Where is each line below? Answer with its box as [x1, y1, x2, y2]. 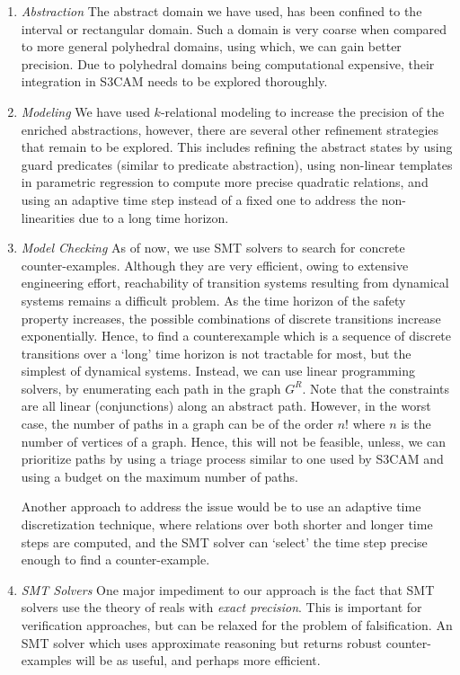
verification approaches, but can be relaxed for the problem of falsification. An [21, 616, 453, 634]
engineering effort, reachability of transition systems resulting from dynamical [21, 273, 449, 292]
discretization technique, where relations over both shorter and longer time [21, 515, 433, 534]
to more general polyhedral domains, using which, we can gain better [21, 37, 402, 56]
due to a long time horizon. [78, 208, 229, 226]
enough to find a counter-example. [21, 550, 210, 569]
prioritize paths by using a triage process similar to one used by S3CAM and [21, 449, 444, 468]
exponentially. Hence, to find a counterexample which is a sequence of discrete [21, 326, 452, 345]
